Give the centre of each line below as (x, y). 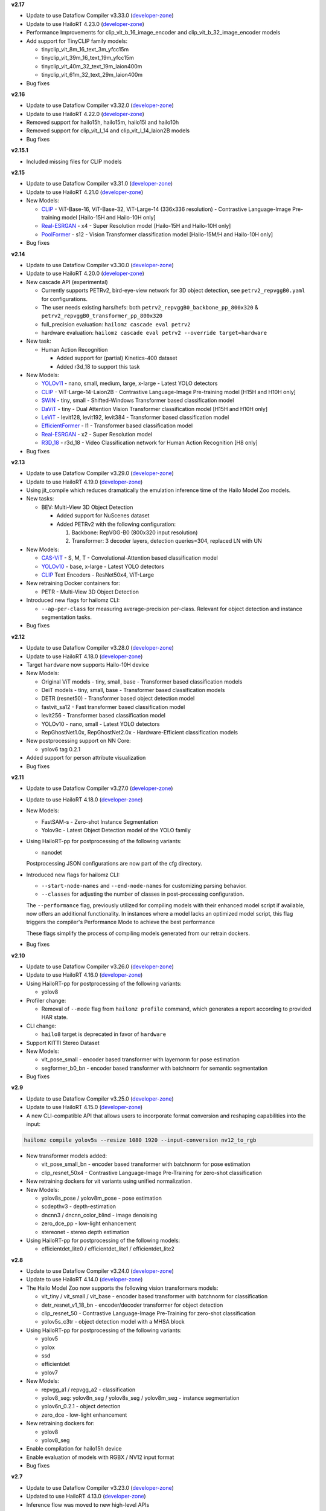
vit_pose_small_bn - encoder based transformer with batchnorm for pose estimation (146, 1164)
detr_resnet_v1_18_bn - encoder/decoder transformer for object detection (132, 1305)
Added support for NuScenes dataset (103, 516)
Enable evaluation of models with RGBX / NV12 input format (100, 1457)
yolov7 (50, 1373)
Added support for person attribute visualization (86, 758)
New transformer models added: (67, 1156)
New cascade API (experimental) (67, 282)
